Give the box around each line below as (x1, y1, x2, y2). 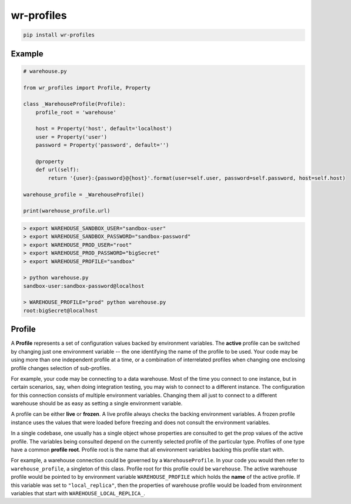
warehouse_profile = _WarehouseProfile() (23, 191, 145, 198)
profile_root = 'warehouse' (35, 109, 117, 116)
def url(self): (35, 166, 79, 173)
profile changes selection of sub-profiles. (11, 364, 111, 371)
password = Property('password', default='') (35, 142, 169, 149)
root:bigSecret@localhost (23, 307, 98, 314)
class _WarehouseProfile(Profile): (23, 100, 126, 107)
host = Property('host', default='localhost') (35, 125, 173, 132)
